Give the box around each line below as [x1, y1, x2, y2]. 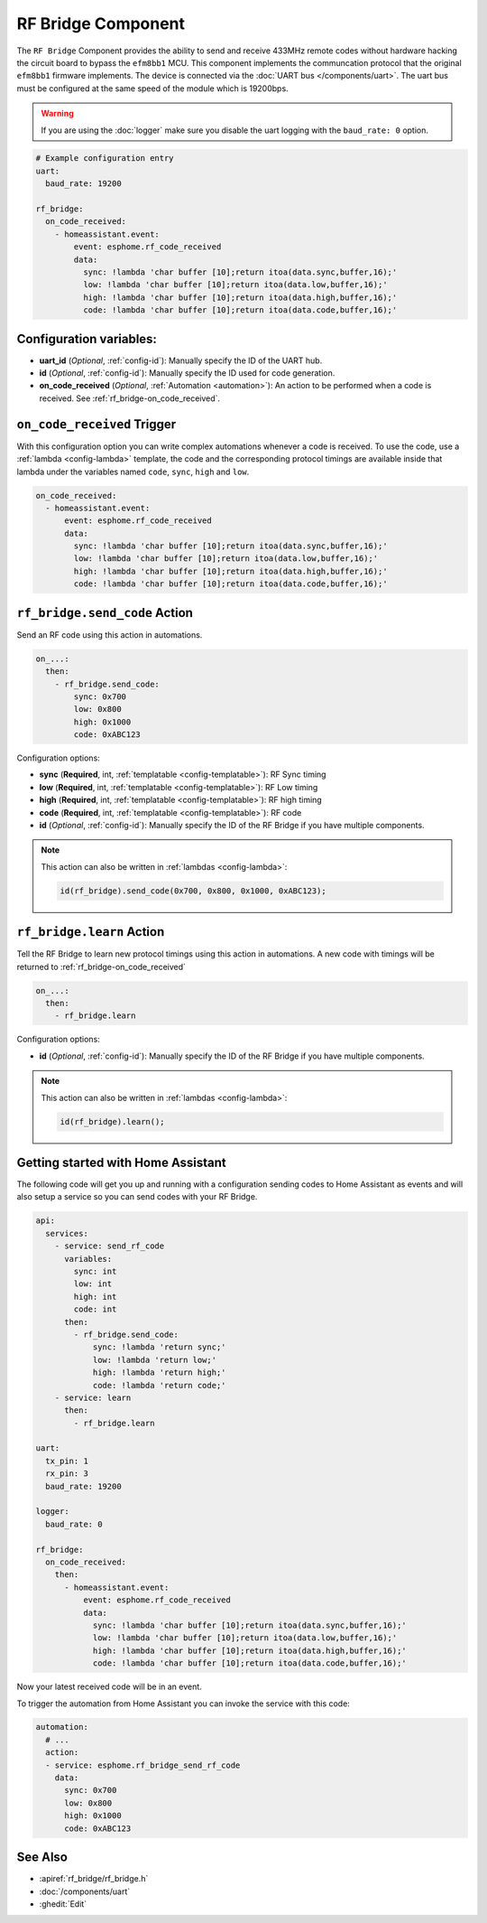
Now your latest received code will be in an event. [16, 1681, 202, 1693]
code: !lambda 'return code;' [92, 1380, 226, 1390]
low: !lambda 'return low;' [92, 1355, 216, 1365]
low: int [73, 1279, 113, 1289]
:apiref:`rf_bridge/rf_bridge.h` [39, 1873, 149, 1884]
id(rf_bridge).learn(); [60, 1116, 166, 1126]
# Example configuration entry [35, 154, 175, 163]
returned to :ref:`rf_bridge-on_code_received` [16, 961, 187, 972]
